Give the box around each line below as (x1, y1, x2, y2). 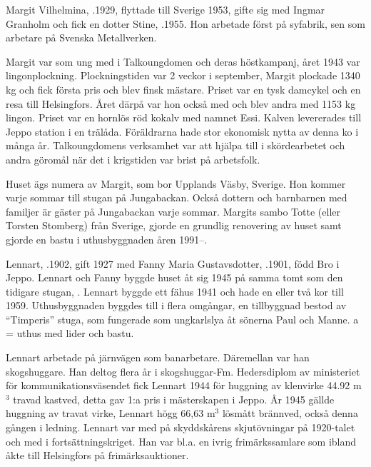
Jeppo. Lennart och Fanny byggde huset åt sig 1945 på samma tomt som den (6, 270, 343, 285)
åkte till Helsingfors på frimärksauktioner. (6, 448, 189, 463)
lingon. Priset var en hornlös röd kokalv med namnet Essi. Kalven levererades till (6, 110, 362, 125)
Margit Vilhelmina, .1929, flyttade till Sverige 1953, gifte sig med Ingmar (6, 2, 325, 16)
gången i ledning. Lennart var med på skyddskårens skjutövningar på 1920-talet (6, 420, 355, 435)
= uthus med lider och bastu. (6, 326, 134, 341)
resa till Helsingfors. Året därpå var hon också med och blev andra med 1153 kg (6, 96, 356, 111)
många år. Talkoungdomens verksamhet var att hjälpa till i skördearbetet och (6, 138, 345, 153)
